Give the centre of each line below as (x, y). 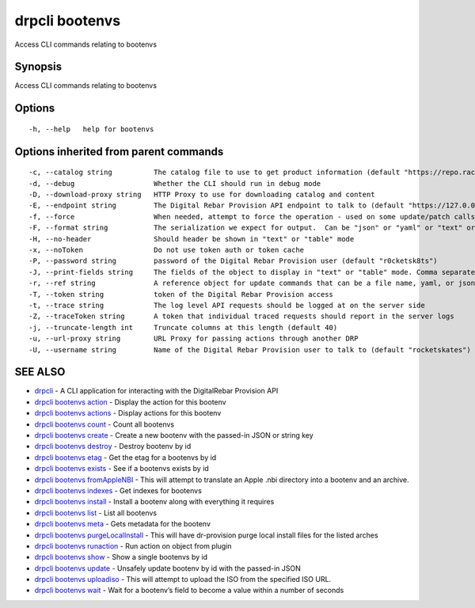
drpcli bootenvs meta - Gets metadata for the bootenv (123, 524)
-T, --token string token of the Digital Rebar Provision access (181, 294)
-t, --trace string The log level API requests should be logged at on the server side (227, 305)
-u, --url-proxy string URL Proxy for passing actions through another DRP (194, 339)
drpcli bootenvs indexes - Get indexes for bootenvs (118, 490)
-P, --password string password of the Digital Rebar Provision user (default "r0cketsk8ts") (234, 261)
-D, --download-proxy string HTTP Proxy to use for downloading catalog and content (202, 195)
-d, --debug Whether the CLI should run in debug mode (175, 183)
